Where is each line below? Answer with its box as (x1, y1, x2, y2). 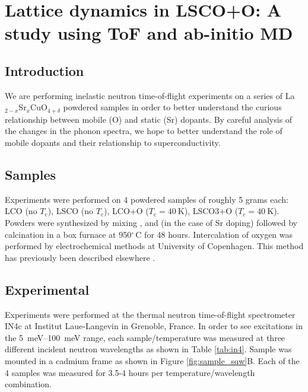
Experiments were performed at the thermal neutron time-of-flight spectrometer (5, 308, 296, 320)
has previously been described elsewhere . (5, 251, 155, 263)
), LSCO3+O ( (184, 205, 239, 217)
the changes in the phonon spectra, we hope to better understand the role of (5, 125, 282, 137)
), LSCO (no (47, 205, 94, 217)
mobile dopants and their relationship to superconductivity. (5, 136, 221, 148)
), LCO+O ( (104, 205, 149, 217)
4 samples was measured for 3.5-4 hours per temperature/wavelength (5, 366, 255, 378)
